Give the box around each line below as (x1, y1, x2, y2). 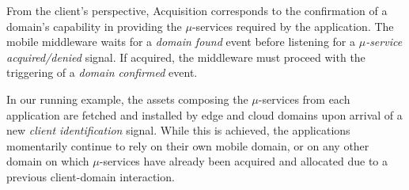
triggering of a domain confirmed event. (6, 64, 198, 81)
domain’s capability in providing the (6, 17, 182, 34)
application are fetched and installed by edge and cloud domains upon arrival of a (6, 106, 403, 123)
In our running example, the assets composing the (6, 90, 248, 107)
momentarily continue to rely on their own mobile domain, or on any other (6, 137, 369, 154)
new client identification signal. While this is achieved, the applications (6, 122, 350, 139)
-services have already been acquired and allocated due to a (99, 153, 388, 169)
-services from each (258, 90, 350, 107)
